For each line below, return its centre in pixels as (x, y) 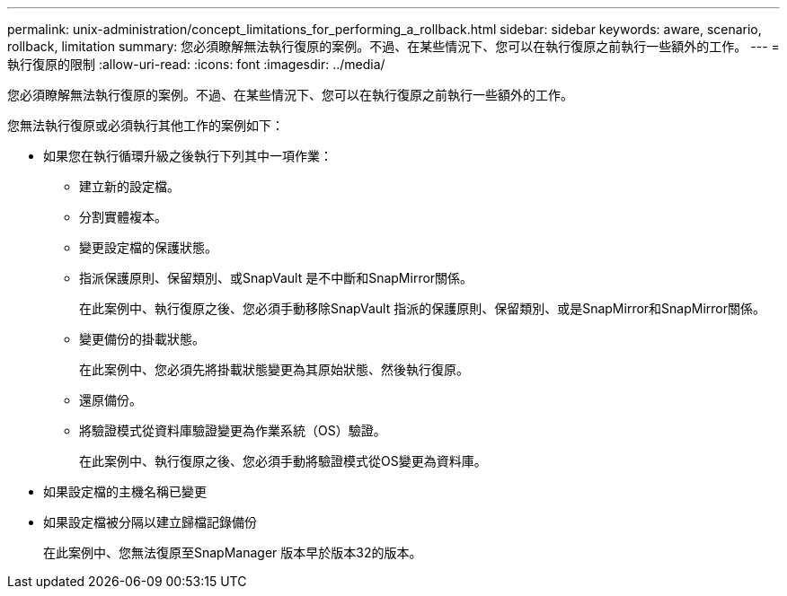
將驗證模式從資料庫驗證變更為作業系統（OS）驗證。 (233, 430)
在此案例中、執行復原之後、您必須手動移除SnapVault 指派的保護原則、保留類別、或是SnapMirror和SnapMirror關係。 (423, 308)
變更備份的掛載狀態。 (142, 339)
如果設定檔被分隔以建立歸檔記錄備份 (150, 522)
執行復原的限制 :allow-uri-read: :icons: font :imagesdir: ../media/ (196, 64)
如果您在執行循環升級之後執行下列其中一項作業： (188, 156)
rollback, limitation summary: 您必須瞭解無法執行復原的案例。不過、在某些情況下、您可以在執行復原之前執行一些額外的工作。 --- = (393, 46)
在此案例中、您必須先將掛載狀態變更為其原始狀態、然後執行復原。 (274, 369)
